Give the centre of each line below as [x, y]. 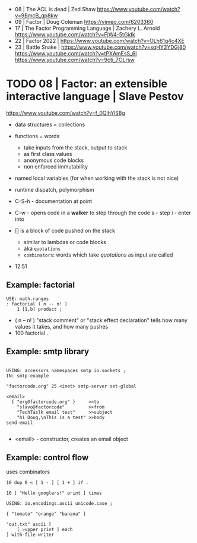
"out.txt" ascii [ [29, 525]
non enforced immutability [55, 166]
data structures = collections [50, 124]
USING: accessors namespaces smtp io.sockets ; [66, 370]
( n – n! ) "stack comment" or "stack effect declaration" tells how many [101, 320]
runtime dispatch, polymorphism [54, 189]
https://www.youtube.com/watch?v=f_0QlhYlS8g [66, 113]
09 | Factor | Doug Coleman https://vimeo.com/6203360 [84, 22]
